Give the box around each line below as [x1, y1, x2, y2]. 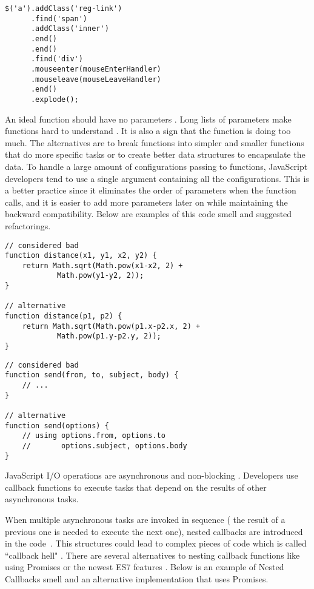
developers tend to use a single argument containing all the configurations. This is [5, 172, 309, 184]
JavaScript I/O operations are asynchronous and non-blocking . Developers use [5, 469, 298, 482]
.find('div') [30, 55, 83, 64]
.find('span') [30, 14, 88, 23]
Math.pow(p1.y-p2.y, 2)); [56, 332, 161, 341]
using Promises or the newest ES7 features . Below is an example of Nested [5, 560, 284, 573]
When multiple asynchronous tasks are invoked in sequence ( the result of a [5, 513, 286, 526]
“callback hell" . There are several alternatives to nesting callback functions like [5, 548, 300, 561]
